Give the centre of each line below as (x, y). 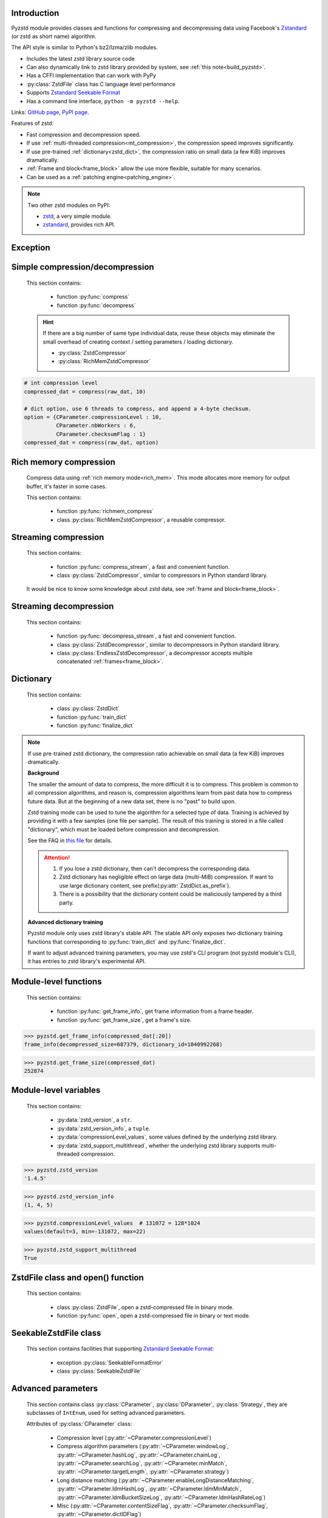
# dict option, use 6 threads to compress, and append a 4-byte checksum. (138, 409)
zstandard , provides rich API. (79, 225)
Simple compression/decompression (83, 267)
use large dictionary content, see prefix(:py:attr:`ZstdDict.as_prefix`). (145, 885)
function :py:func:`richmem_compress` (105, 511)
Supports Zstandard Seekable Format (73, 93)
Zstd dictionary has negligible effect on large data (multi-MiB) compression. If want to (166, 877)
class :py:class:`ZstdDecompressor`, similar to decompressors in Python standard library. (169, 644)
